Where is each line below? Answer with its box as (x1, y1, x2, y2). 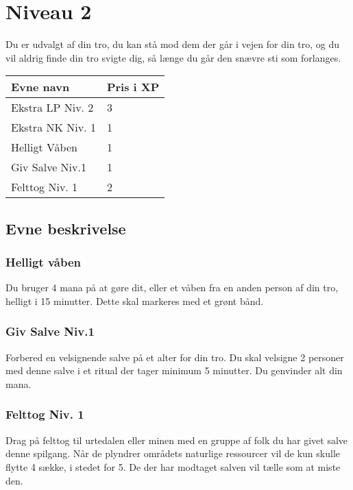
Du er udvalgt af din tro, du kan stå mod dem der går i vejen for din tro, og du (5, 37, 340, 51)
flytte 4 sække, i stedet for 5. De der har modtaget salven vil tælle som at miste (5, 459, 341, 474)
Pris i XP (106, 79, 160, 95)
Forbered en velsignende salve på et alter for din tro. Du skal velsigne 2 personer (5, 350, 344, 364)
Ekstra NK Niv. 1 (11, 119, 96, 136)
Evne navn (11, 79, 70, 95)
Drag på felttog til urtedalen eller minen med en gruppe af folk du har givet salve (5, 432, 348, 447)
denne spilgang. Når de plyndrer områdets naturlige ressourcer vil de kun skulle (5, 446, 341, 461)
